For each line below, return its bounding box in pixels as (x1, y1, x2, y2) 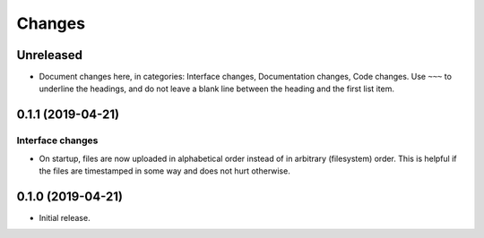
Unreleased (16, 47, 83, 63)
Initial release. (39, 212, 91, 223)
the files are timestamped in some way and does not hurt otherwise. (39, 166, 290, 176)
